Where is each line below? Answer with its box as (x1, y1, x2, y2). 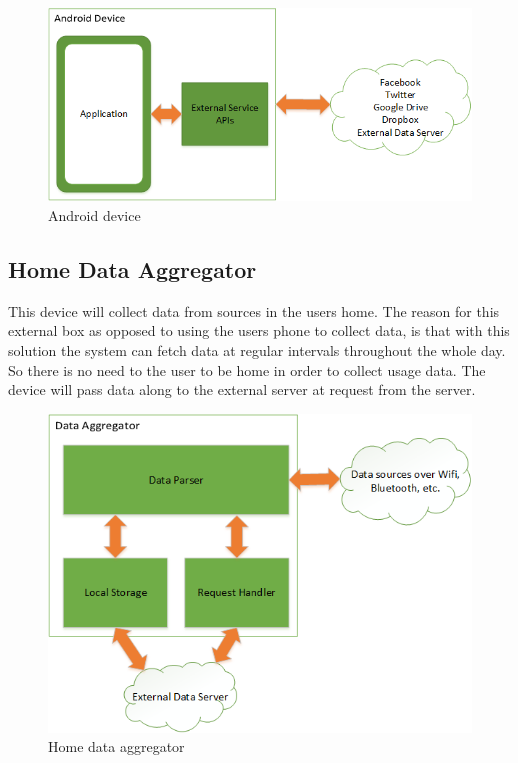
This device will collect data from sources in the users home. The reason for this (8, 300, 500, 321)
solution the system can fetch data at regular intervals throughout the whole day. (8, 339, 506, 360)
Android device (48, 204, 141, 225)
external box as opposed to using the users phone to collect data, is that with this (8, 320, 510, 341)
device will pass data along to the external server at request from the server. (8, 379, 476, 400)
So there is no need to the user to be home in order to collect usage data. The (8, 359, 486, 380)
